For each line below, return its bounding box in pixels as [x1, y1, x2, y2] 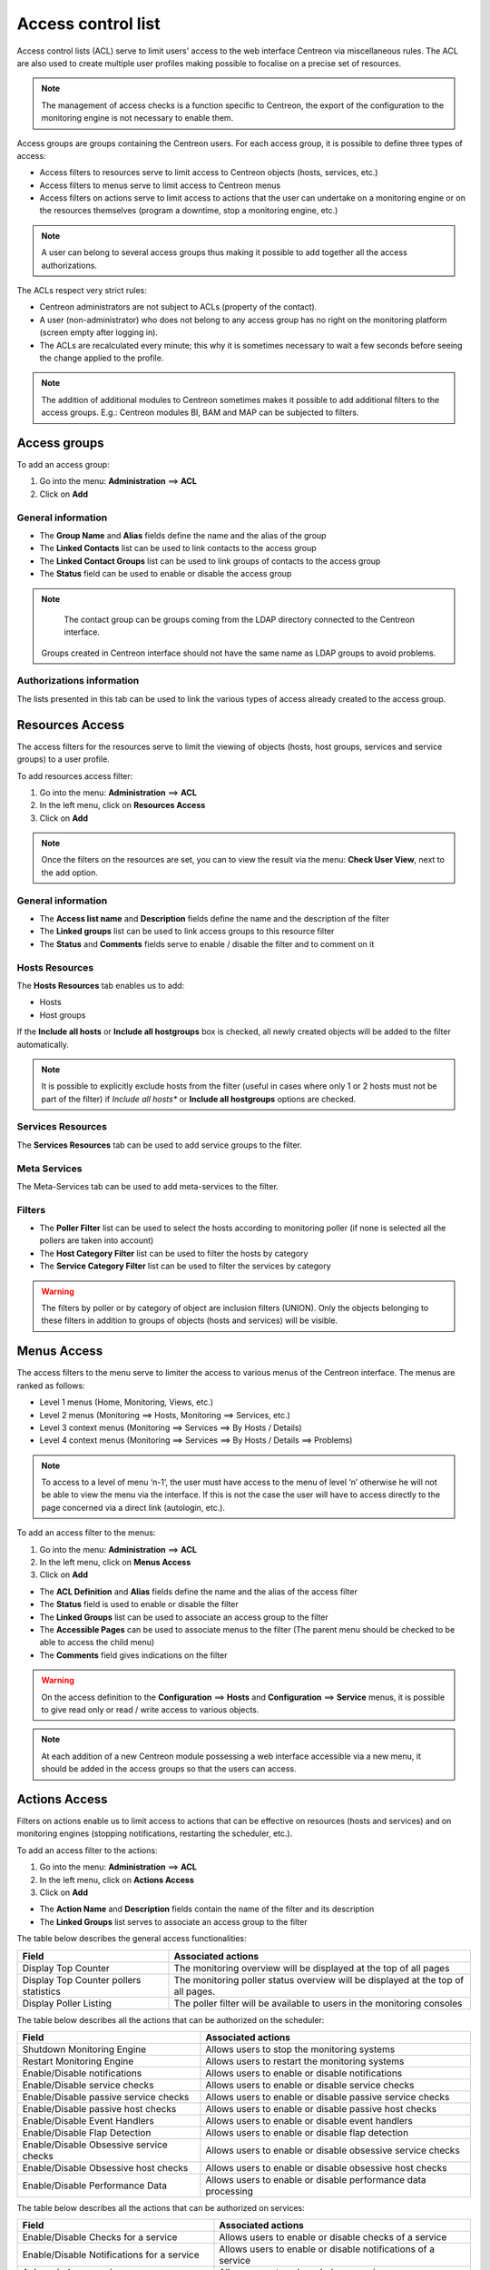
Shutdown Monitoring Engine [22, 2043, 147, 2056]
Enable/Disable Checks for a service [22, 2231, 178, 2244]
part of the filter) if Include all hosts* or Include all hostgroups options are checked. [41, 1093, 357, 1104]
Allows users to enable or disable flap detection [205, 2126, 408, 2138]
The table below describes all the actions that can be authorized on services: [16, 2202, 305, 2213]
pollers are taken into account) [39, 1235, 154, 1246]
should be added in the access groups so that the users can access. [41, 1763, 297, 1774]
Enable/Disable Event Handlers [22, 2114, 154, 2127]
